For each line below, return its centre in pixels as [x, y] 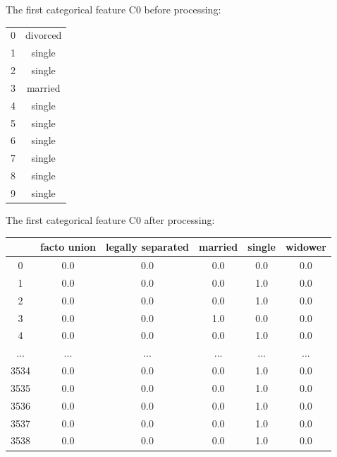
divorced [44, 35]
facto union [68, 247]
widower [306, 247]
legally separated [147, 247]
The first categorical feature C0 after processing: [110, 220]
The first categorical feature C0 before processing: [114, 9]
